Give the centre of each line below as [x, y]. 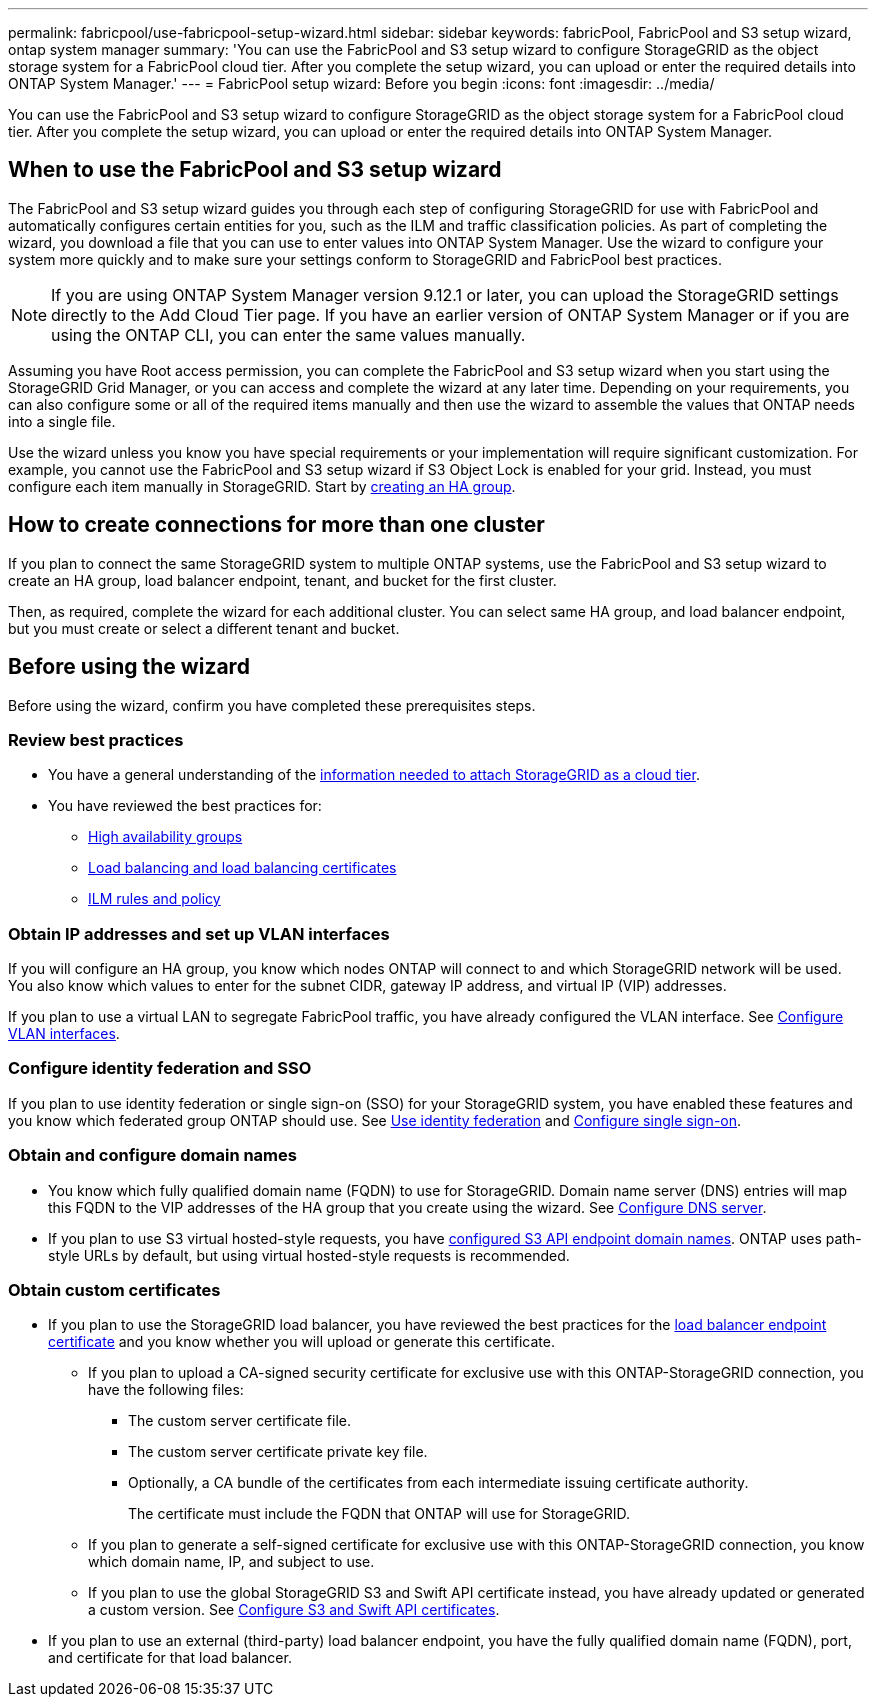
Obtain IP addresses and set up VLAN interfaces [199, 933]
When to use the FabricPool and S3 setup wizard [255, 170]
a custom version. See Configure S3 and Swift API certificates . [294, 1610]
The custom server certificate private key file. [278, 1452]
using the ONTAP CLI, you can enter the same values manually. [288, 334]
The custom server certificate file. [240, 1421]
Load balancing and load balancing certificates [242, 868]
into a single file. [62, 421]
